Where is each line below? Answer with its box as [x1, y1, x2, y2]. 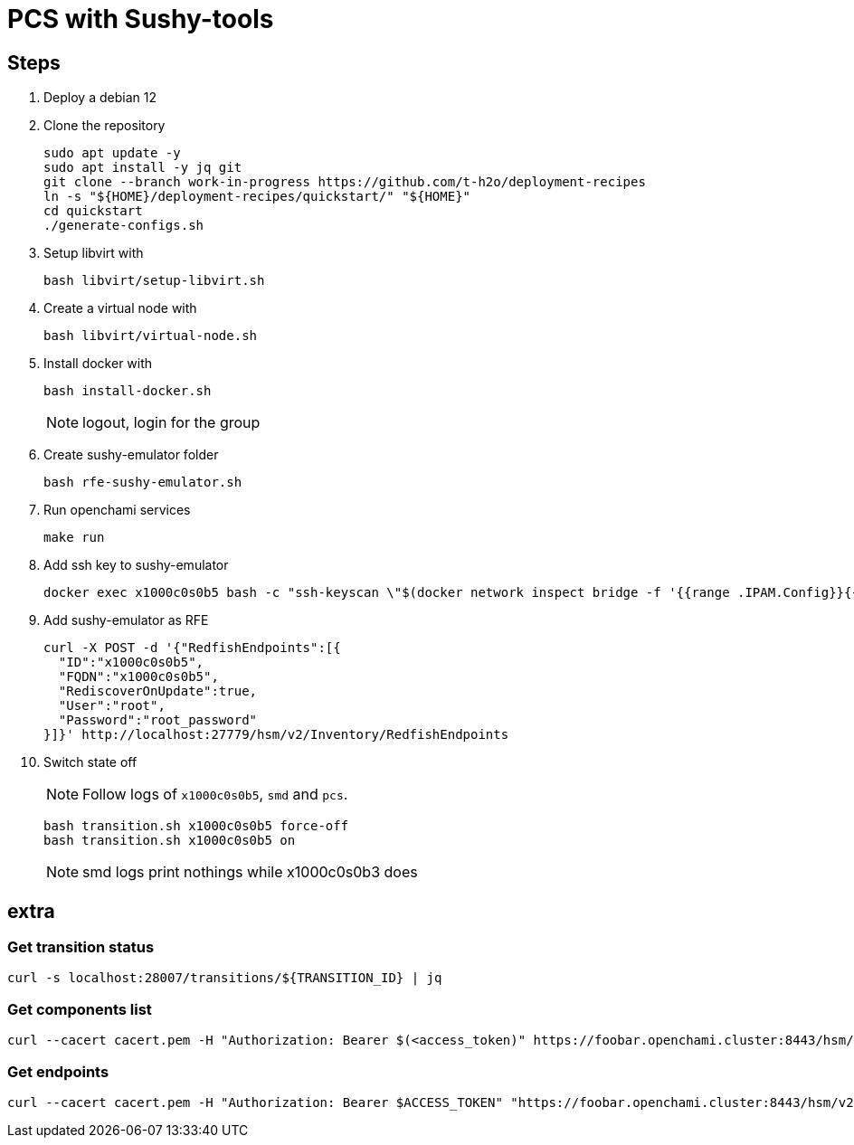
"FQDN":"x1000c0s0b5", [58, 669, 219, 685]
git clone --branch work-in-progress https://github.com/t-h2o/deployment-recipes [43, 175, 646, 190]
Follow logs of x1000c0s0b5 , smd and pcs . [82, 785, 348, 804]
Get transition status [7, 938, 155, 957]
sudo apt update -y [43, 146, 181, 161]
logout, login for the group [82, 413, 261, 432]
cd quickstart [43, 203, 143, 219]
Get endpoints [7, 1062, 109, 1081]
